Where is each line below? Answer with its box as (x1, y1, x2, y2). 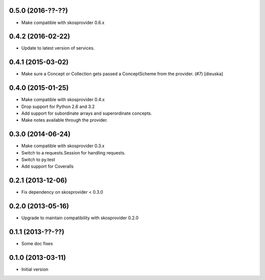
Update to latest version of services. (21, 45, 95, 51)
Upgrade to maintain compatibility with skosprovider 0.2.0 (21, 215, 139, 221)
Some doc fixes (21, 241, 53, 247)
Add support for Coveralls (21, 163, 74, 169)
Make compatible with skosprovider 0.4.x (21, 97, 105, 102)
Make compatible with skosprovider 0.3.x (21, 143, 105, 149)
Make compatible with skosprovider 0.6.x (21, 20, 105, 25)
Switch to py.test (21, 157, 55, 163)
